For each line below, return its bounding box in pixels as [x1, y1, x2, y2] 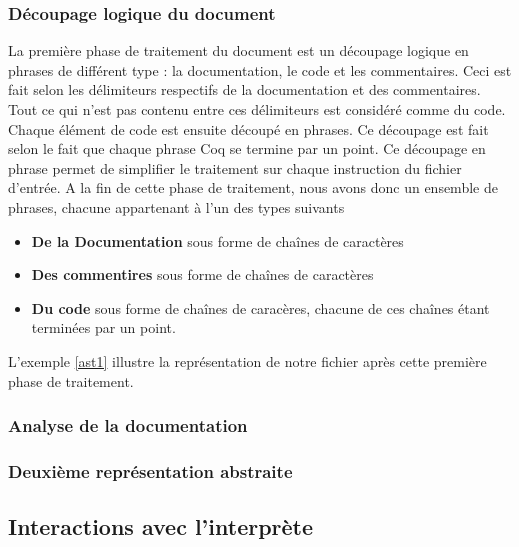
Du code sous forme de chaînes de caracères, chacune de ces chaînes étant [31, 297, 490, 318]
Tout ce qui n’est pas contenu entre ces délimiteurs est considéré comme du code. [8, 99, 506, 119]
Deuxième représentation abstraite [8, 458, 293, 483]
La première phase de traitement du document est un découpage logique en [8, 40, 469, 61]
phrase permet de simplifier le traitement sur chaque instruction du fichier [8, 157, 462, 178]
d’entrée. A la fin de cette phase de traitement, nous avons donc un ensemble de [8, 177, 498, 198]
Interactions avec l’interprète [8, 511, 314, 542]
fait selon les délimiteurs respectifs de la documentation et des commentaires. [8, 79, 481, 100]
